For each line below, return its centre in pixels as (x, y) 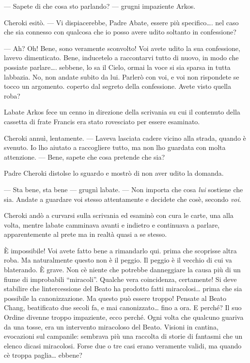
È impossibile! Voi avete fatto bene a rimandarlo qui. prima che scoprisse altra (120, 250)
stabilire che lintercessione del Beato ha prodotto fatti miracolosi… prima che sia (123, 289)
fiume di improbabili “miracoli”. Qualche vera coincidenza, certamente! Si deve (120, 279)
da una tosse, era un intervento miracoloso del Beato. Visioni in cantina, (111, 326)
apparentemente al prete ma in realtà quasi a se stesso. (86, 234)
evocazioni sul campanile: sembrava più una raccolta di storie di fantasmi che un (123, 336)
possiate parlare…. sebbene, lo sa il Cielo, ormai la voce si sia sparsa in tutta (117, 67)
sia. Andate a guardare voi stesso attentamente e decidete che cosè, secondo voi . (123, 199)
